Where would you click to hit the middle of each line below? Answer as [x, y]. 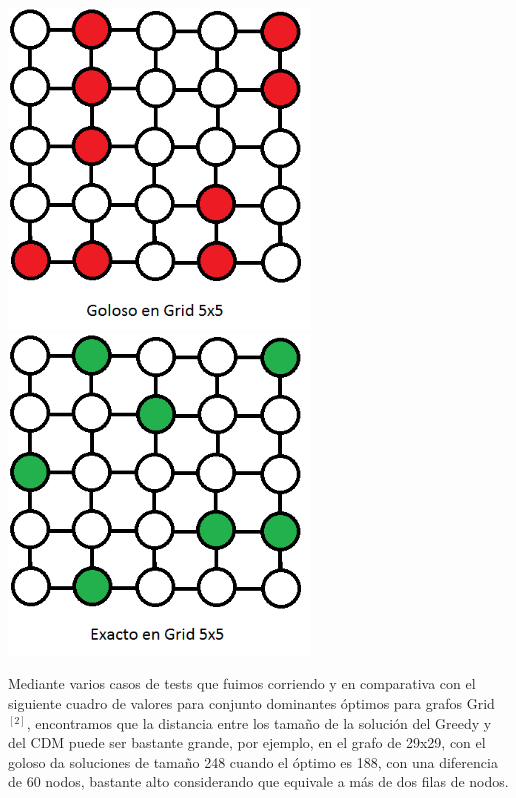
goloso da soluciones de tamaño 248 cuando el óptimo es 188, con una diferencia [253, 761]
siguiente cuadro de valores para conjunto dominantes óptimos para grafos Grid [251, 703]
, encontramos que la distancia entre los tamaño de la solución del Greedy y [259, 722]
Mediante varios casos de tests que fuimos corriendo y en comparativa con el [242, 683]
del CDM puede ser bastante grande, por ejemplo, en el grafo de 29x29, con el [247, 742]
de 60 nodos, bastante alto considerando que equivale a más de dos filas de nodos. [258, 781]
